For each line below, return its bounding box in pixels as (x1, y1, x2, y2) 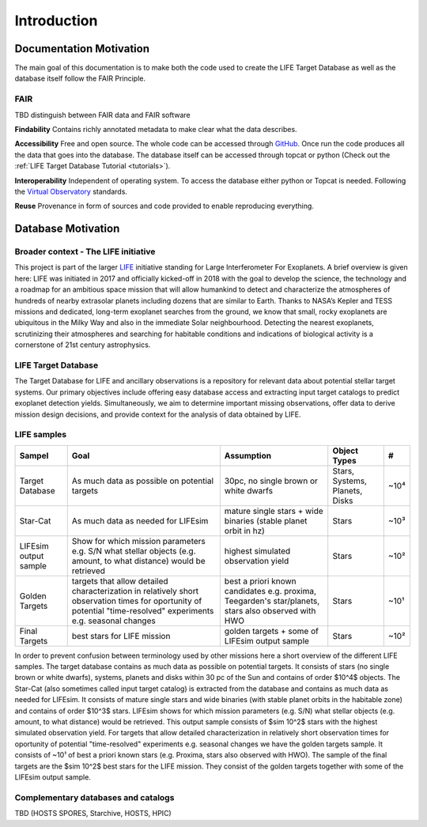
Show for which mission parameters (71, 535, 206, 546)
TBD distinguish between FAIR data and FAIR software (14, 110, 191, 119)
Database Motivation (14, 222, 120, 236)
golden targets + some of (224, 625, 319, 636)
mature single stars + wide (224, 505, 323, 516)
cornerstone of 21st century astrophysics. (14, 340, 151, 349)
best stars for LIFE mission (71, 630, 171, 641)
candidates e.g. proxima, (224, 585, 316, 596)
